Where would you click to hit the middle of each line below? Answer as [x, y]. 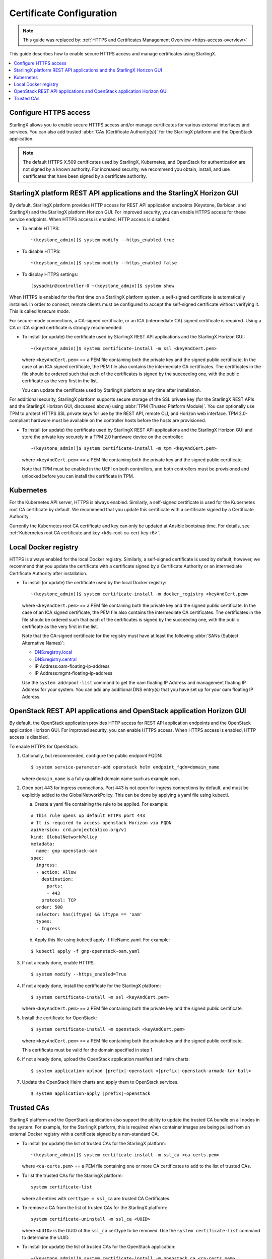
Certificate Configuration [63, 13]
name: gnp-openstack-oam [67, 851]
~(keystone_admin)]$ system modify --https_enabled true [103, 240]
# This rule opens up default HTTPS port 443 [88, 816]
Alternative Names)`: [43, 643]
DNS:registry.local [53, 652]
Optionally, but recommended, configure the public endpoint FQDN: [92, 756]
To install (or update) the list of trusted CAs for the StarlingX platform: [94, 1143]
